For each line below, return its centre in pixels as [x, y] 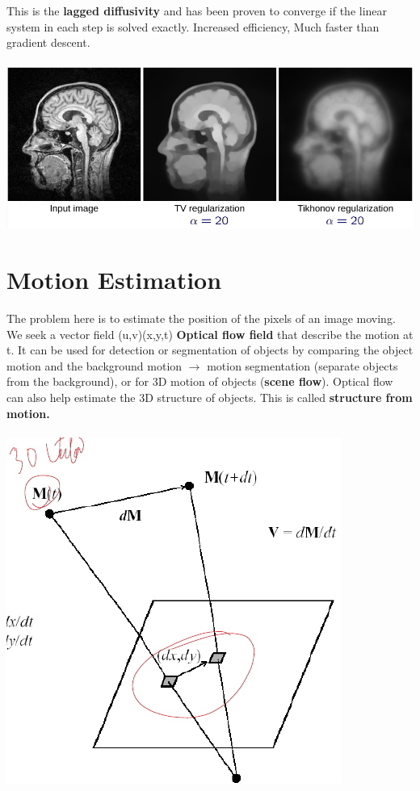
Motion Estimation [114, 280]
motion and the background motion [94, 365]
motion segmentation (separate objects [302, 365]
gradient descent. [48, 42]
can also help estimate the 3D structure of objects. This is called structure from [210, 397]
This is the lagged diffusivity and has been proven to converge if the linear [197, 10]
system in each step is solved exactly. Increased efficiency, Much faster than [193, 26]
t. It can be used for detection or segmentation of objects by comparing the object [210, 350]
